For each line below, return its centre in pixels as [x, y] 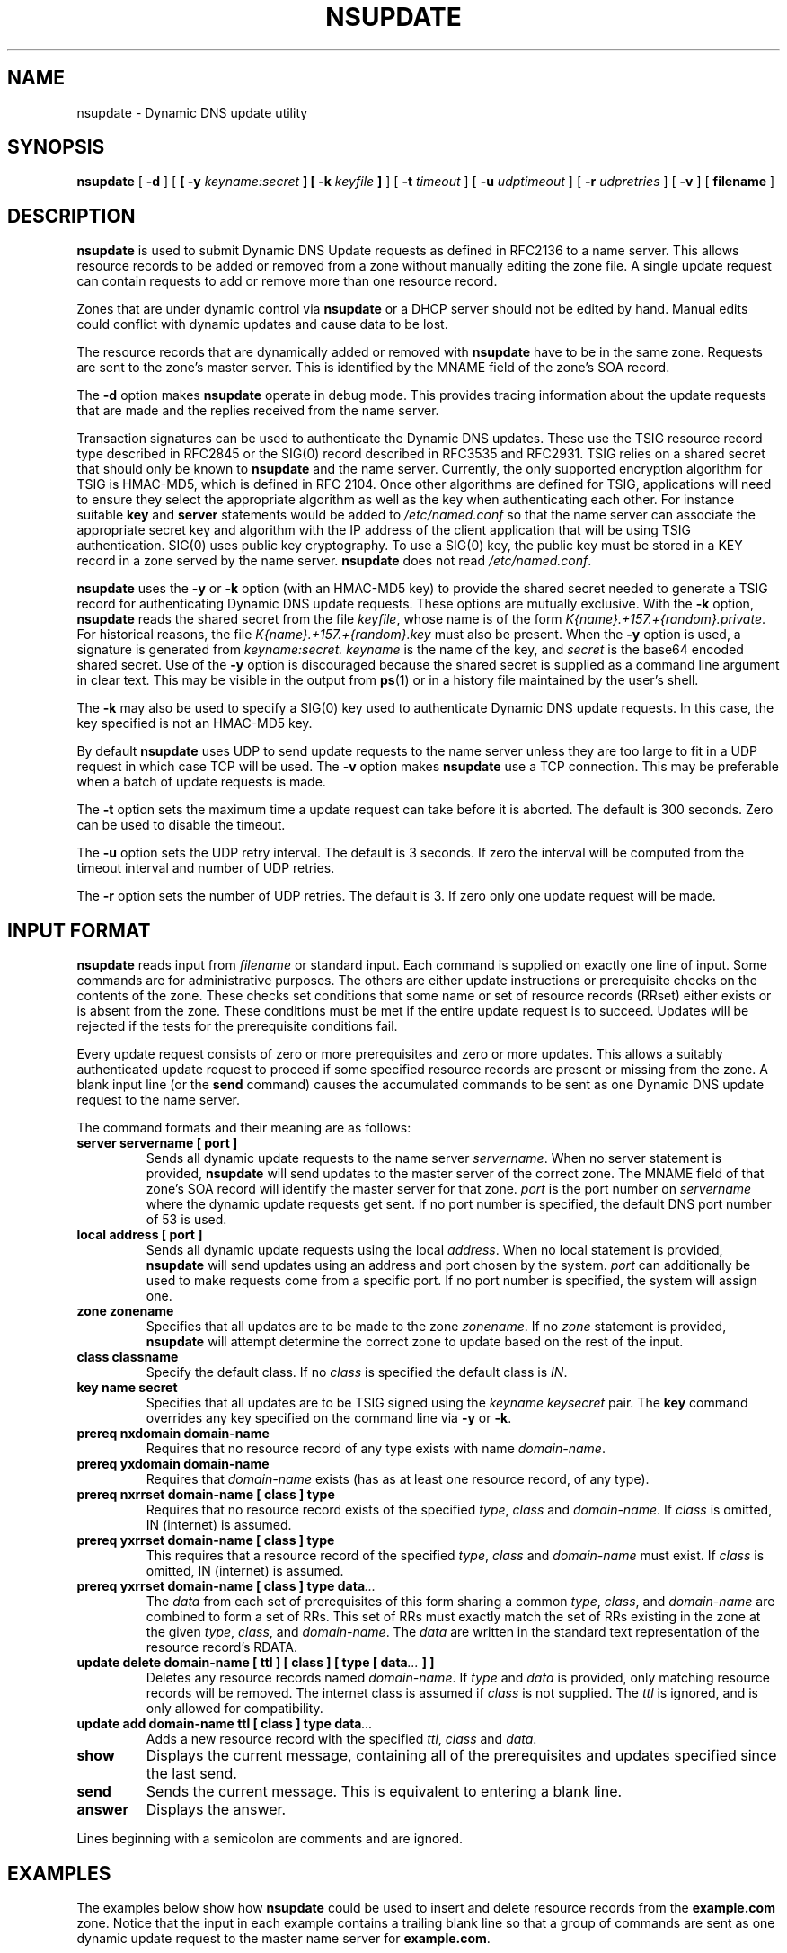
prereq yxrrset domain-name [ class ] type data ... [226, 1586]
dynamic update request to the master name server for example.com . [283, 1938]
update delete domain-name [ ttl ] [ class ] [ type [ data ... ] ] [256, 1663]
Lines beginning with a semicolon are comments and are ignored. [270, 1839]
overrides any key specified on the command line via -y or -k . [329, 1418]
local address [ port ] [140, 1235]
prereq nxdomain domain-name [173, 1434]
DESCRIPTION [71, 216]
